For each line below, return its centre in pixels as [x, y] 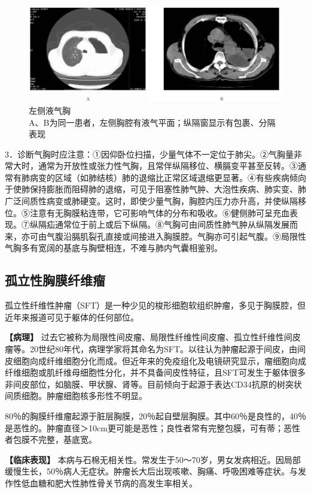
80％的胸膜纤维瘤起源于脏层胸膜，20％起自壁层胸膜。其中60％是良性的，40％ [155, 415]
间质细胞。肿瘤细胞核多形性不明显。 [76, 396]
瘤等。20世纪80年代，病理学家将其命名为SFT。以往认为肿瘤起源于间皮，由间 [155, 349]
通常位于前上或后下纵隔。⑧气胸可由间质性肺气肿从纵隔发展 [172, 224]
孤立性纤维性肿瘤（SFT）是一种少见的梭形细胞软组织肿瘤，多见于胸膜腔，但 [155, 305]
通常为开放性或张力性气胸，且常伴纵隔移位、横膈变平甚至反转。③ [168, 166]
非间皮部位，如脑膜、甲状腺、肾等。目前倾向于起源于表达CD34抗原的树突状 [153, 384]
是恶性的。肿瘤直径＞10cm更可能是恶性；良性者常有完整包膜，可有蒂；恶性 [153, 427]
